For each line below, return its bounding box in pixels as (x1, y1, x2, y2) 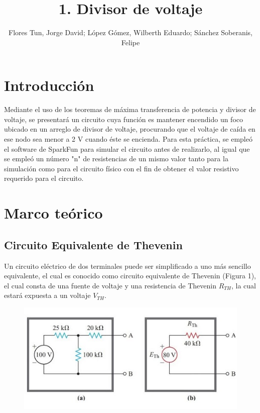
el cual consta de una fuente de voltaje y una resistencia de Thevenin (4, 280, 216, 290)
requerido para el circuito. (4, 173, 84, 183)
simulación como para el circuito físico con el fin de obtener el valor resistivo (4, 163, 239, 173)
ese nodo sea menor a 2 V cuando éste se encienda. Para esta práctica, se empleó (4, 134, 252, 144)
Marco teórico (4, 202, 103, 223)
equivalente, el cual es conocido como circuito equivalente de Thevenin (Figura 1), (4, 270, 256, 281)
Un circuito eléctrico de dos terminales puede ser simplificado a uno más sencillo (4, 260, 251, 271)
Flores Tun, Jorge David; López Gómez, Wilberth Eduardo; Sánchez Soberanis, (8, 27, 253, 38)
